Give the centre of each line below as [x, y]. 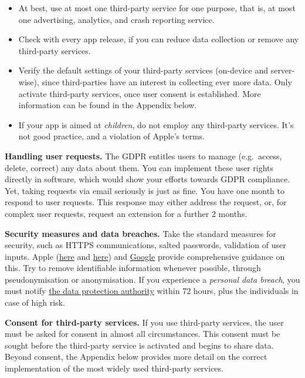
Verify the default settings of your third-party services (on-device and [143, 70]
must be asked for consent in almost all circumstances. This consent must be [143, 334]
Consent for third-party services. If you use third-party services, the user [144, 322]
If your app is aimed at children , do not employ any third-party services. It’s [156, 124]
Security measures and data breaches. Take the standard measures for [140, 233]
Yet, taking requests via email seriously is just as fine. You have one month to [145, 190]
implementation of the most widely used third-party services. [114, 368]
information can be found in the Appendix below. [108, 105]
